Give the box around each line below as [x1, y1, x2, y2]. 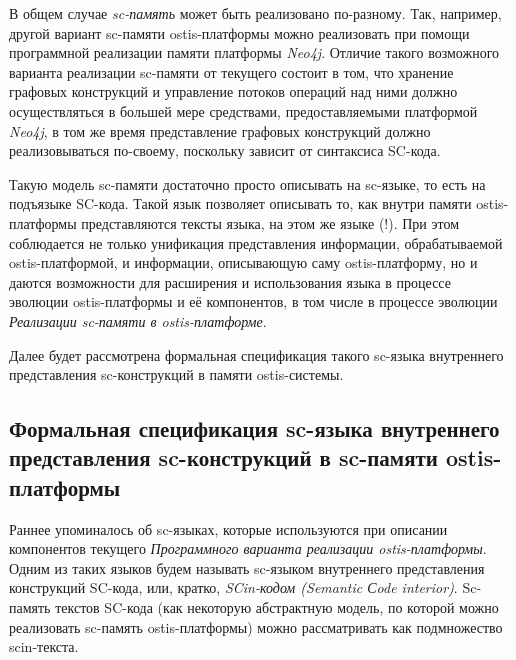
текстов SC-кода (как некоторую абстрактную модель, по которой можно [55, 597, 499, 618]
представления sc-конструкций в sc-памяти [9, 442, 438, 473]
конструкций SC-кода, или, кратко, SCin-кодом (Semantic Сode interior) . [9, 577, 458, 598]
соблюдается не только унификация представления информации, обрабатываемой [9, 232, 503, 253]
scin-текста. [9, 636, 79, 657]
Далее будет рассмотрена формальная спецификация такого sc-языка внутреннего [9, 344, 504, 365]
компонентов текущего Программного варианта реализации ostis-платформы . [9, 538, 487, 559]
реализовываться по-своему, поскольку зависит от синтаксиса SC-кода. [9, 140, 441, 161]
